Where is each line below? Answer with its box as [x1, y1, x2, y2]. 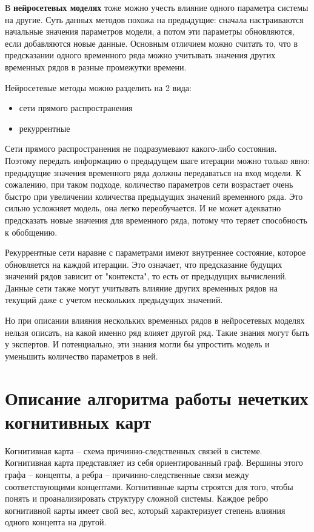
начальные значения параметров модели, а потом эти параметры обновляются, [5, 25, 295, 38]
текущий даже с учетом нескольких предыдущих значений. [5, 293, 223, 306]
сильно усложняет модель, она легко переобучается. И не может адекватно [5, 202, 281, 214]
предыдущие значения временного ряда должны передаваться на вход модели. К [5, 166, 302, 179]
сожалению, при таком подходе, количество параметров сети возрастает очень [5, 178, 293, 191]
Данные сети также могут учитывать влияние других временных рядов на [5, 281, 278, 294]
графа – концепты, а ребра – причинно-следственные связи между [5, 468, 249, 480]
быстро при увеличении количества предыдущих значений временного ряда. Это [5, 189, 303, 202]
